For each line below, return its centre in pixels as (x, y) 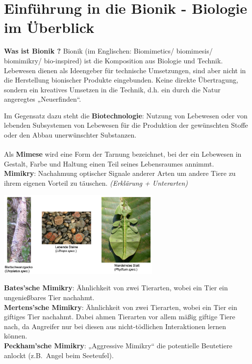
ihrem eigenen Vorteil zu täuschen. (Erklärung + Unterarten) (96, 183)
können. (16, 336)
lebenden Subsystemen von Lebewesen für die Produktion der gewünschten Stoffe (126, 125)
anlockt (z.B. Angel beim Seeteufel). (59, 355)
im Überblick (49, 27)
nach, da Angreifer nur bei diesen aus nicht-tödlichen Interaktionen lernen (115, 326)
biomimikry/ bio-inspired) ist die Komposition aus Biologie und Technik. (113, 60)
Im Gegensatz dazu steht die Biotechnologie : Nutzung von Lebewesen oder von (126, 115)
